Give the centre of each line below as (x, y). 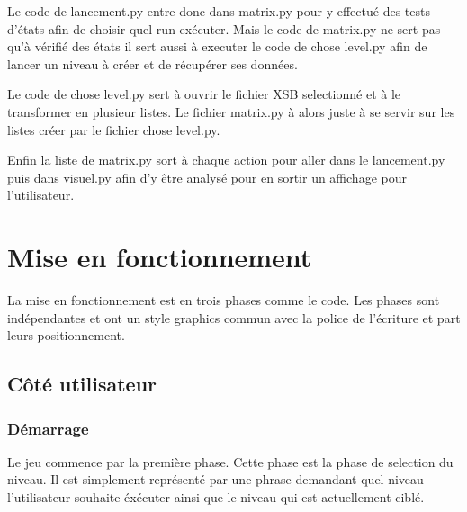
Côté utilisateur (82, 384)
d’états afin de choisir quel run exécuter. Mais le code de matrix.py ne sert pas (224, 28)
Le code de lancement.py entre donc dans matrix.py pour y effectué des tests (219, 11)
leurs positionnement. (66, 335)
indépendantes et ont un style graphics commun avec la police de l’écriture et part (234, 317)
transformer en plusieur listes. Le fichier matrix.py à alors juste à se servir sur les (231, 111)
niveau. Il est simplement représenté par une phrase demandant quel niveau (216, 479)
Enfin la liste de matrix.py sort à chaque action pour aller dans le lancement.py (226, 160)
